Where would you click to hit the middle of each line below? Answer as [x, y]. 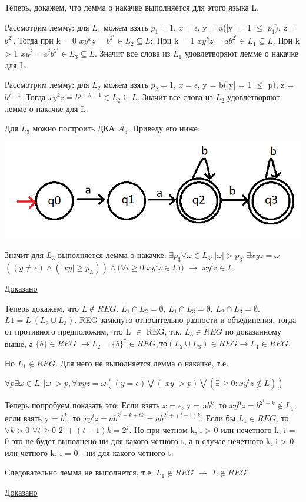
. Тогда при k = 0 [45, 40]
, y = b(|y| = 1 [224, 85]
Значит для [24, 255]
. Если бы [218, 417]
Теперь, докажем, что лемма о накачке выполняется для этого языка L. [132, 7]
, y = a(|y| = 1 [224, 27]
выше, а [19, 343]
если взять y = [31, 417]
